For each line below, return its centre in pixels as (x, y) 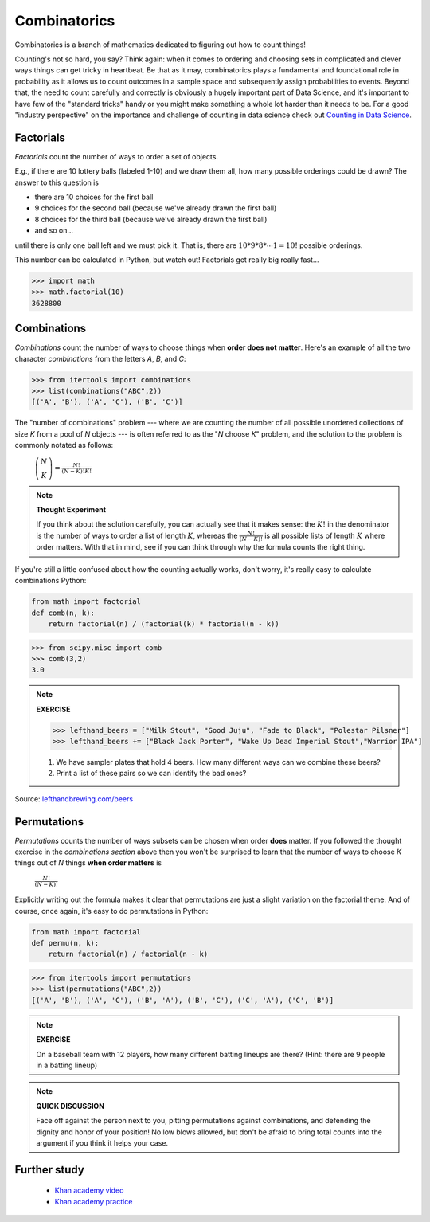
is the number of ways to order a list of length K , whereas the (137, 535)
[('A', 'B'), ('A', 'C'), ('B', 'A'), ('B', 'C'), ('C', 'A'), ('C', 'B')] (183, 1000)
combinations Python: (51, 581)
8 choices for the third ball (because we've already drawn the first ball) (151, 219)
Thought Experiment (71, 509)
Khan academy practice (94, 1201)
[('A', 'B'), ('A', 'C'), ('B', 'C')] (107, 402)
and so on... (54, 230)
